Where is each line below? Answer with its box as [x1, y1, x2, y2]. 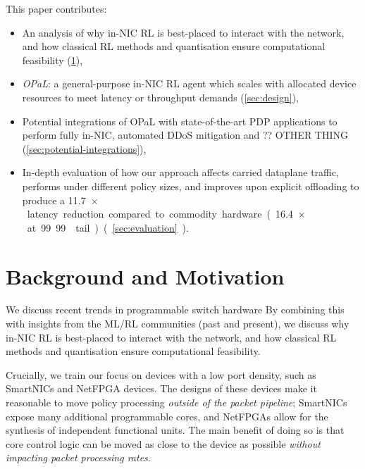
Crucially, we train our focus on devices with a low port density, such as [6, 367, 316, 382]
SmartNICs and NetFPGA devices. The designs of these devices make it [6, 381, 317, 396]
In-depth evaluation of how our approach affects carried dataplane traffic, [22, 165, 339, 180]
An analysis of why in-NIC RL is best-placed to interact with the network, [22, 25, 345, 39]
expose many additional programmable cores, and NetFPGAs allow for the [6, 408, 328, 423]
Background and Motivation [6, 261, 285, 290]
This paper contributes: [6, 1, 107, 15]
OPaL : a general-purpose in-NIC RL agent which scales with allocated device [22, 76, 357, 91]
